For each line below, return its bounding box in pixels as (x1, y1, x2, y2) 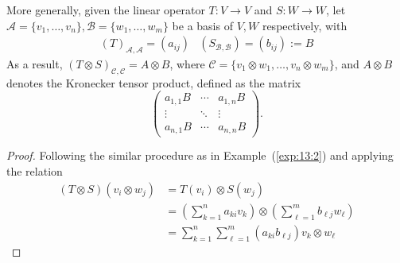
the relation (6, 163, 63, 180)
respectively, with (262, 17, 348, 33)
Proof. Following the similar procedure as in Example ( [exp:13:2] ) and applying (6, 147, 394, 164)
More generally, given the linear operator (6, 2, 205, 17)
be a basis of (172, 17, 233, 33)
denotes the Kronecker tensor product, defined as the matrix (6, 74, 301, 91)
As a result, (6, 56, 63, 72)
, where (169, 56, 205, 72)
